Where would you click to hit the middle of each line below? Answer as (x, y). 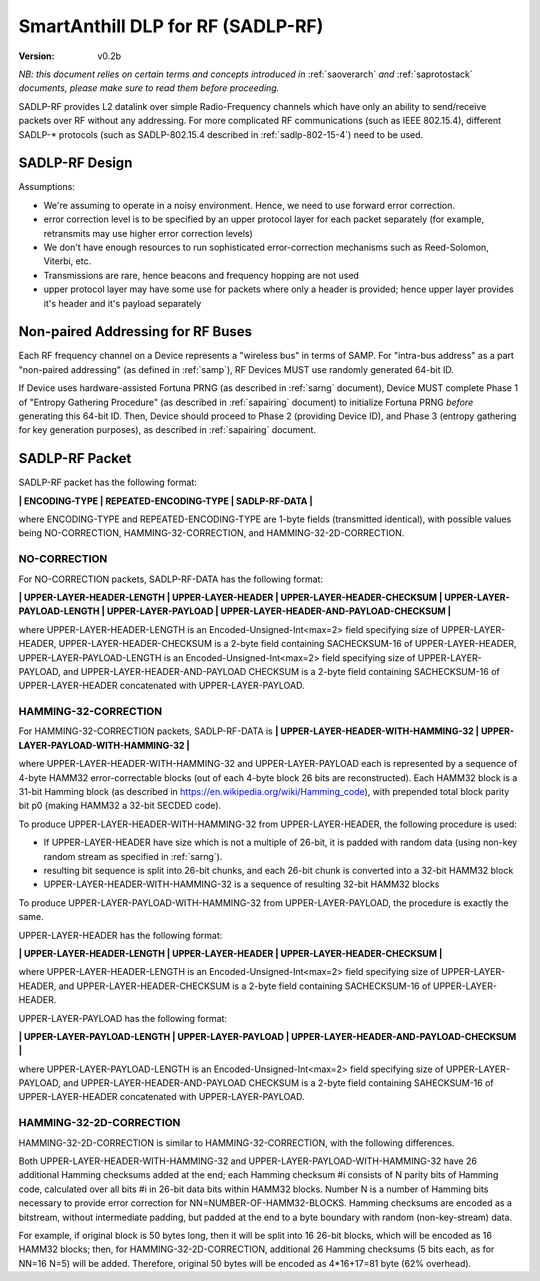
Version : (36, 56)
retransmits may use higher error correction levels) (148, 233)
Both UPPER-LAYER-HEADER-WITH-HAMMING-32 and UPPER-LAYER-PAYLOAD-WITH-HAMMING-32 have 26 (247, 1161)
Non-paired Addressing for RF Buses (135, 331)
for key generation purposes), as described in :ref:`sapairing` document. (167, 430)
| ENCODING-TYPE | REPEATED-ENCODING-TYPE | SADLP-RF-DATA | (166, 501)
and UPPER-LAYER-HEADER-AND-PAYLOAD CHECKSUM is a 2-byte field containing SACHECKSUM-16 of (281, 671)
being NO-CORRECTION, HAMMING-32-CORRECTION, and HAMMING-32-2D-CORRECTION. (211, 533)
